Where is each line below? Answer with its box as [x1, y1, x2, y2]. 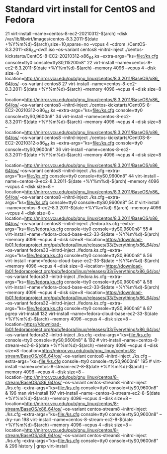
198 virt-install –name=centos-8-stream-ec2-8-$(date [21, 417, 133, 423]
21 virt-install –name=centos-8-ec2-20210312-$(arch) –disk [5, 30, 128, 36]
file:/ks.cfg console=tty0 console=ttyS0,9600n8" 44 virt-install [26, 173, 156, 179]
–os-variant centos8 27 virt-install [19, 81, 89, 87]
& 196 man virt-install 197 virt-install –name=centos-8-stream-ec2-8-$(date [5, 390, 160, 396]
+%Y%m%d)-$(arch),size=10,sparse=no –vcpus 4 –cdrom [5, 41, 126, 47]
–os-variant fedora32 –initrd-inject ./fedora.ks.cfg [5, 300, 107, 306]
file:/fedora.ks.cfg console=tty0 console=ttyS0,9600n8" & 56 [26, 253, 153, 259]
